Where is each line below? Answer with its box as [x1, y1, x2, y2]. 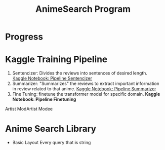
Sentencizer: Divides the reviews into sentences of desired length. [12, 70, 147, 76]
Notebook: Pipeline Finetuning [12, 96, 77, 102]
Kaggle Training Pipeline [5, 54, 108, 65]
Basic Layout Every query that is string [12, 140, 91, 146]
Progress [5, 31, 43, 42]
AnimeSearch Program [35, 3, 131, 15]
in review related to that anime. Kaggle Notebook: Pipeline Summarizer [12, 86, 157, 92]
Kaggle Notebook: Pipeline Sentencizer [12, 75, 92, 81]
